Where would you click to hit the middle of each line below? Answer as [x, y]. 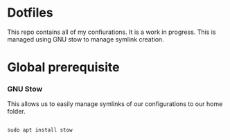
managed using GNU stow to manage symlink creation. [86, 39]
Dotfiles [30, 13]
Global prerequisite [63, 68]
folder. [16, 112]
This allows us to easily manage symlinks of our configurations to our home [115, 104]
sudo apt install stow [40, 130]
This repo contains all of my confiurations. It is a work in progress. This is [112, 32]
